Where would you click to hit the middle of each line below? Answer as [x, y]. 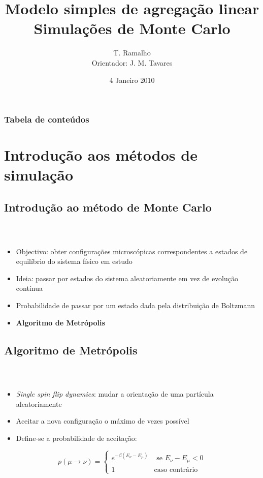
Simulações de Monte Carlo [132, 28]
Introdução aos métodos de [101, 155]
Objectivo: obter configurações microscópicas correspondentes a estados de [132, 251]
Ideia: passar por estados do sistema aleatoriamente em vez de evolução [127, 278]
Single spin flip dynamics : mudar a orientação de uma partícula [115, 394]
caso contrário [176, 470]
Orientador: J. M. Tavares [132, 62]
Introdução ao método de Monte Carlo [108, 207]
